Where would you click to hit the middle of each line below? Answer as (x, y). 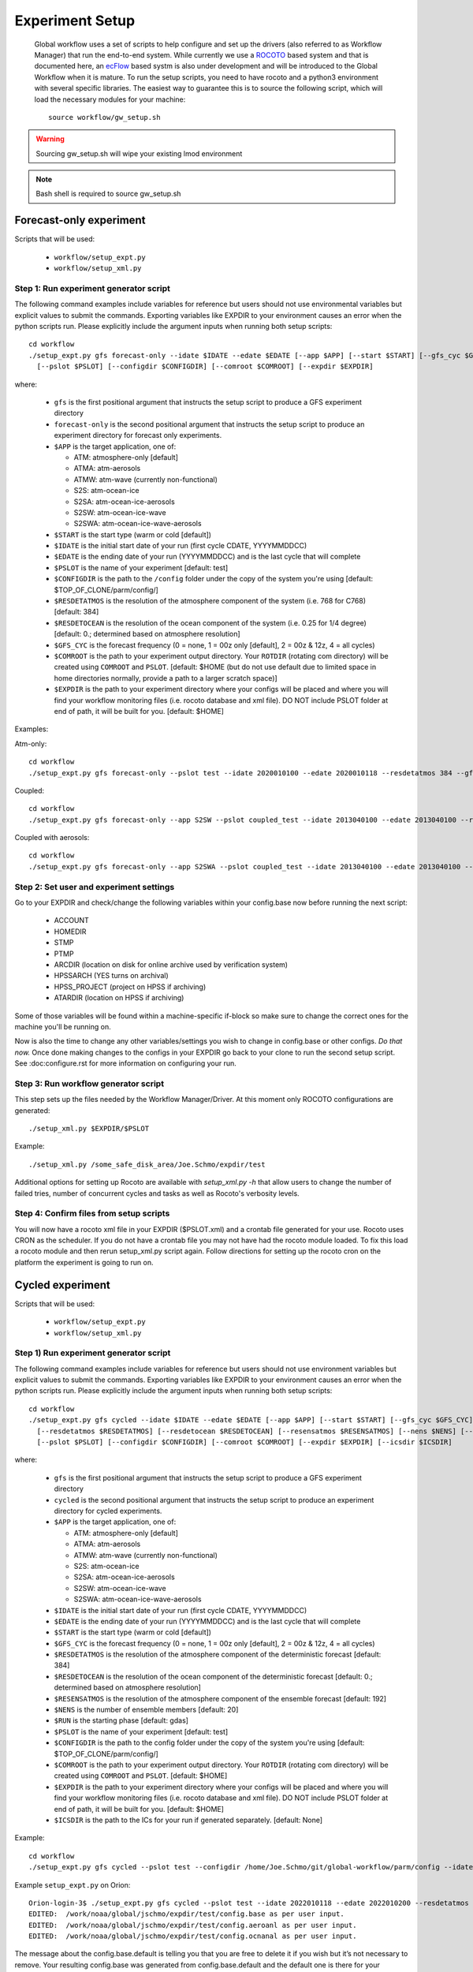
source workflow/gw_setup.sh (104, 117)
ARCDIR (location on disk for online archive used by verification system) (171, 964)
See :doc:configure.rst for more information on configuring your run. (125, 1063)
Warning (50, 139)
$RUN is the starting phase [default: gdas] (121, 1720)
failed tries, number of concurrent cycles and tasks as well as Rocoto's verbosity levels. (157, 1193)
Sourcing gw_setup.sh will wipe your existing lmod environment (139, 153)
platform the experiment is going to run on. (84, 1262)
